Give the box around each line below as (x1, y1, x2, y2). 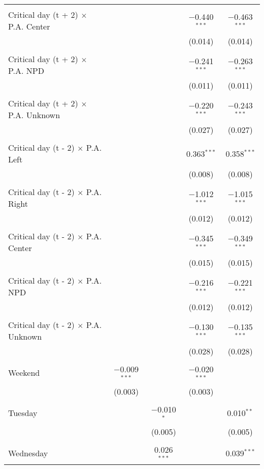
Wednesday (8, 447, 48, 459)
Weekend (8, 367, 40, 379)
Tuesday (8, 407, 38, 419)
